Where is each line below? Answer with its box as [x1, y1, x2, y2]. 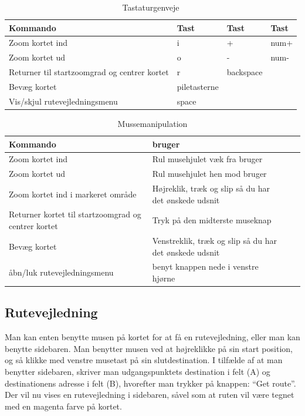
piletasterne [177, 80, 219, 92]
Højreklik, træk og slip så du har [152, 182, 270, 194]
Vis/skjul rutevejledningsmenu [9, 95, 118, 107]
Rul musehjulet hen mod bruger [152, 167, 267, 180]
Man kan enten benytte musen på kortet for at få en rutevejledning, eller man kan [5, 331, 300, 343]
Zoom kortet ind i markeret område [9, 187, 137, 200]
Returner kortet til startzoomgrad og [9, 208, 141, 220]
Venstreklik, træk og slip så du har [152, 234, 277, 246]
